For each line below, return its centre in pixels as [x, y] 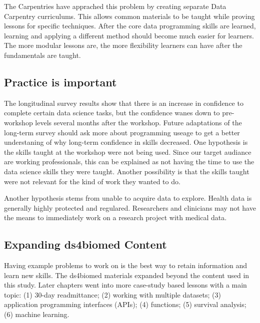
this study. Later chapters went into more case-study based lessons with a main [125, 285]
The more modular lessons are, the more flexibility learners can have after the [123, 45]
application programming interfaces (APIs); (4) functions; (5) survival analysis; [125, 304]
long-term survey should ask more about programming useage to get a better [122, 132]
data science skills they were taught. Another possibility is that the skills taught [127, 171]
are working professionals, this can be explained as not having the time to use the [129, 161]
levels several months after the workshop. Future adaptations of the [138, 122]
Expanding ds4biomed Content [85, 244]
